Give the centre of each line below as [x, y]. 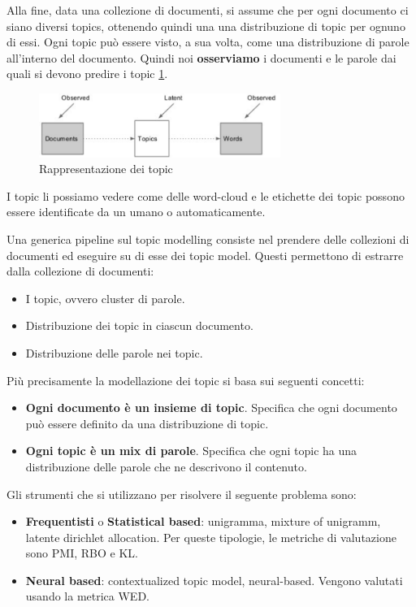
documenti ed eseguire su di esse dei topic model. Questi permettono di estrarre [205, 255]
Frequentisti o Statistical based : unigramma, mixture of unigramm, [203, 521]
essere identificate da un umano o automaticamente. [136, 212]
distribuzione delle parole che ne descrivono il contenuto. [166, 466]
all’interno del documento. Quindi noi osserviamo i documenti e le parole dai [201, 57]
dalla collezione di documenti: [80, 271]
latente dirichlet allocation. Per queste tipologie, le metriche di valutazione [211, 537]
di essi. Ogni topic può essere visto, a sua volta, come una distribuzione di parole [208, 42]
